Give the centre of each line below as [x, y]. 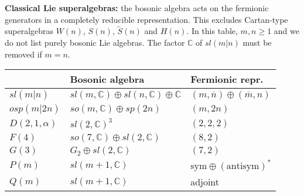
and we [286, 31]
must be [257, 42]
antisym [243, 166]
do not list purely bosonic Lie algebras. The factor [95, 42]
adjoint [205, 182]
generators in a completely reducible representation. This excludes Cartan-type [146, 19]
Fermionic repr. [227, 79]
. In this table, [212, 31]
